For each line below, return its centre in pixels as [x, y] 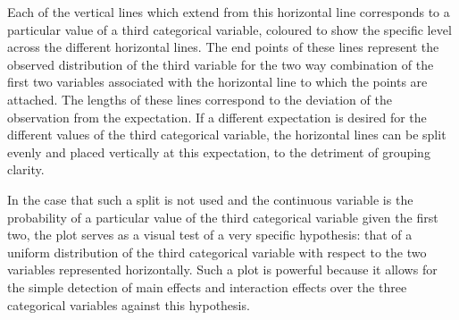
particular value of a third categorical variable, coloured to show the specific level [229, 29]
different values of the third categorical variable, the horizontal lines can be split [227, 135]
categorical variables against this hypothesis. [129, 304]
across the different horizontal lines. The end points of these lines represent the [223, 47]
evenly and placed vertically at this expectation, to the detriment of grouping [219, 152]
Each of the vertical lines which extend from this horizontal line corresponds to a [229, 12]
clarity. [26, 169]
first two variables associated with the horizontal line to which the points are [217, 82]
